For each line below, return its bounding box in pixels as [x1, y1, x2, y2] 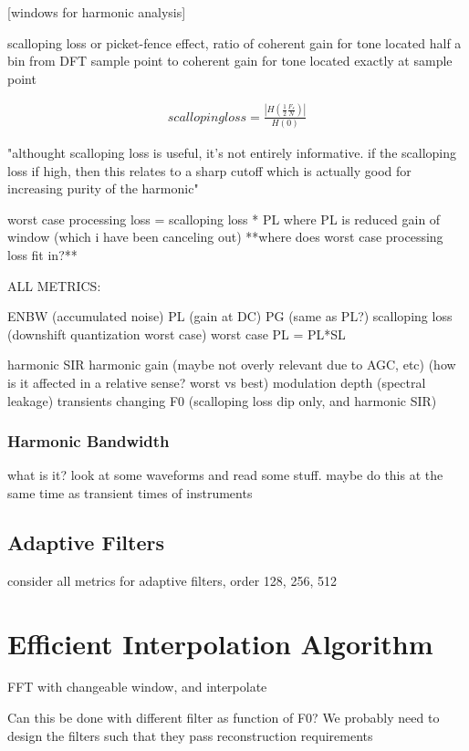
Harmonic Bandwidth [7, 430, 170, 453]
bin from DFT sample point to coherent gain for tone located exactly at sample [7, 51, 453, 70]
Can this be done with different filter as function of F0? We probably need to [7, 708, 440, 727]
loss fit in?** [7, 245, 78, 264]
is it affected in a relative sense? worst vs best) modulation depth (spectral [7, 372, 426, 391]
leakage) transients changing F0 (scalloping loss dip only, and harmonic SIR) [7, 391, 437, 410]
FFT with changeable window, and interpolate [7, 677, 267, 696]
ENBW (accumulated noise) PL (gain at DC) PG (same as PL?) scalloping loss [7, 307, 453, 326]
